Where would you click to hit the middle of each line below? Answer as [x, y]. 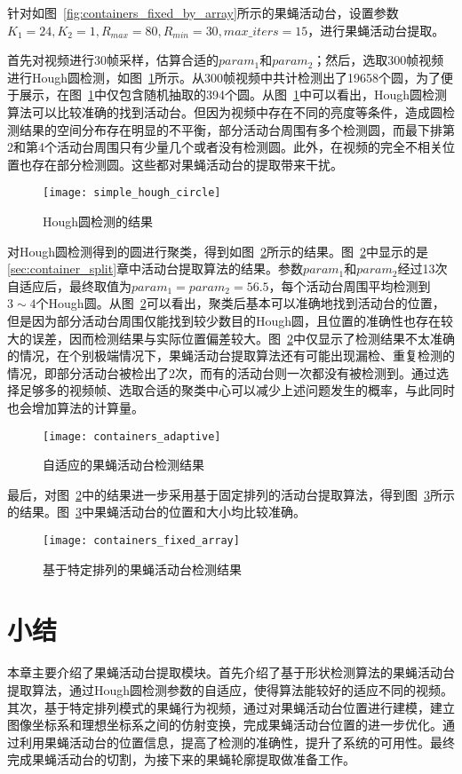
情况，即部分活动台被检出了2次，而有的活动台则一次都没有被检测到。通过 [222, 372]
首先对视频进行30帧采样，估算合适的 [113, 60]
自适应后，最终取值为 [69, 285]
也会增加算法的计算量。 [76, 407]
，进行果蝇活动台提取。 [376, 30]
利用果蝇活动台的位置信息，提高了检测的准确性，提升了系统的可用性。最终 [237, 742]
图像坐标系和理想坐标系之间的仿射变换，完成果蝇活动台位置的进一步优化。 [225, 725]
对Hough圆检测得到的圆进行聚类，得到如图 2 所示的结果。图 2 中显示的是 [218, 251]
